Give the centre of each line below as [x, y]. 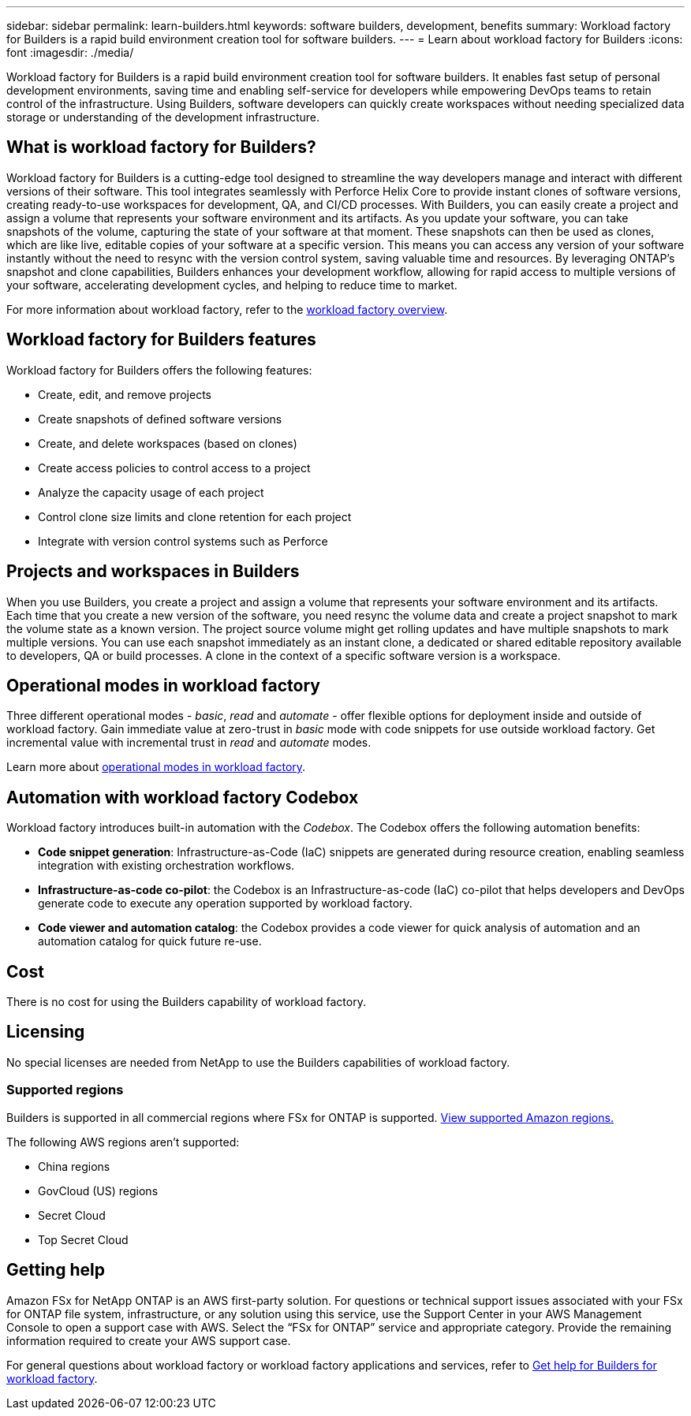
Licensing [46, 1032]
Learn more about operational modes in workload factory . [156, 767]
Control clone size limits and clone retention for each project [195, 516]
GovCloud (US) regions [98, 1191]
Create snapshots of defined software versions [160, 419]
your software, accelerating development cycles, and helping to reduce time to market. [232, 285]
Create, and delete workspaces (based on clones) [168, 443]
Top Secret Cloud [83, 1239]
